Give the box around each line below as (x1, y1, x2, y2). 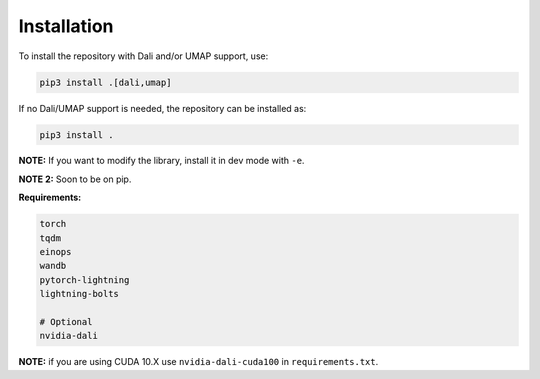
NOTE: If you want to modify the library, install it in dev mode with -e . (18, 155, 305, 167)
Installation (18, 15, 114, 37)
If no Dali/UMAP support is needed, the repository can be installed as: (18, 102, 307, 114)
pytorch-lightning (39, 274, 130, 285)
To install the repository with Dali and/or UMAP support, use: (18, 50, 269, 62)
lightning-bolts (39, 288, 120, 300)
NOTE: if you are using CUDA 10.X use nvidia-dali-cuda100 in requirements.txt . (18, 356, 379, 368)
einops (39, 246, 72, 258)
